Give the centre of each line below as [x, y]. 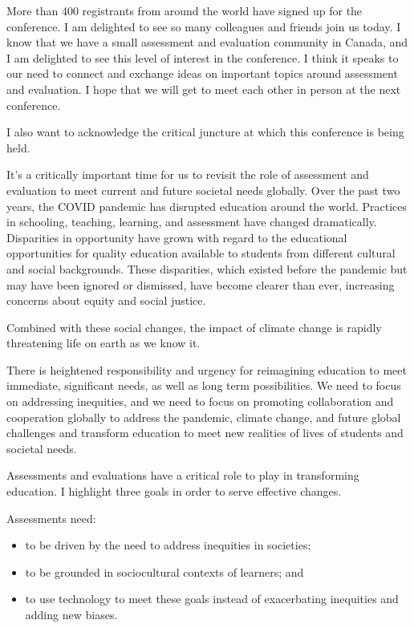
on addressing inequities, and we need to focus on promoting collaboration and [200, 401]
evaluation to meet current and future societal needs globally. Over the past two [203, 190]
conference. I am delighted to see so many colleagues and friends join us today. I [204, 26]
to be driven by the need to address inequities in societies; [168, 545]
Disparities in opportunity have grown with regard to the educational [177, 237]
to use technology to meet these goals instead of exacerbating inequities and [212, 599]
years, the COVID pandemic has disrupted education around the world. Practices [207, 206]
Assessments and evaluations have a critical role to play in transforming [183, 475]
